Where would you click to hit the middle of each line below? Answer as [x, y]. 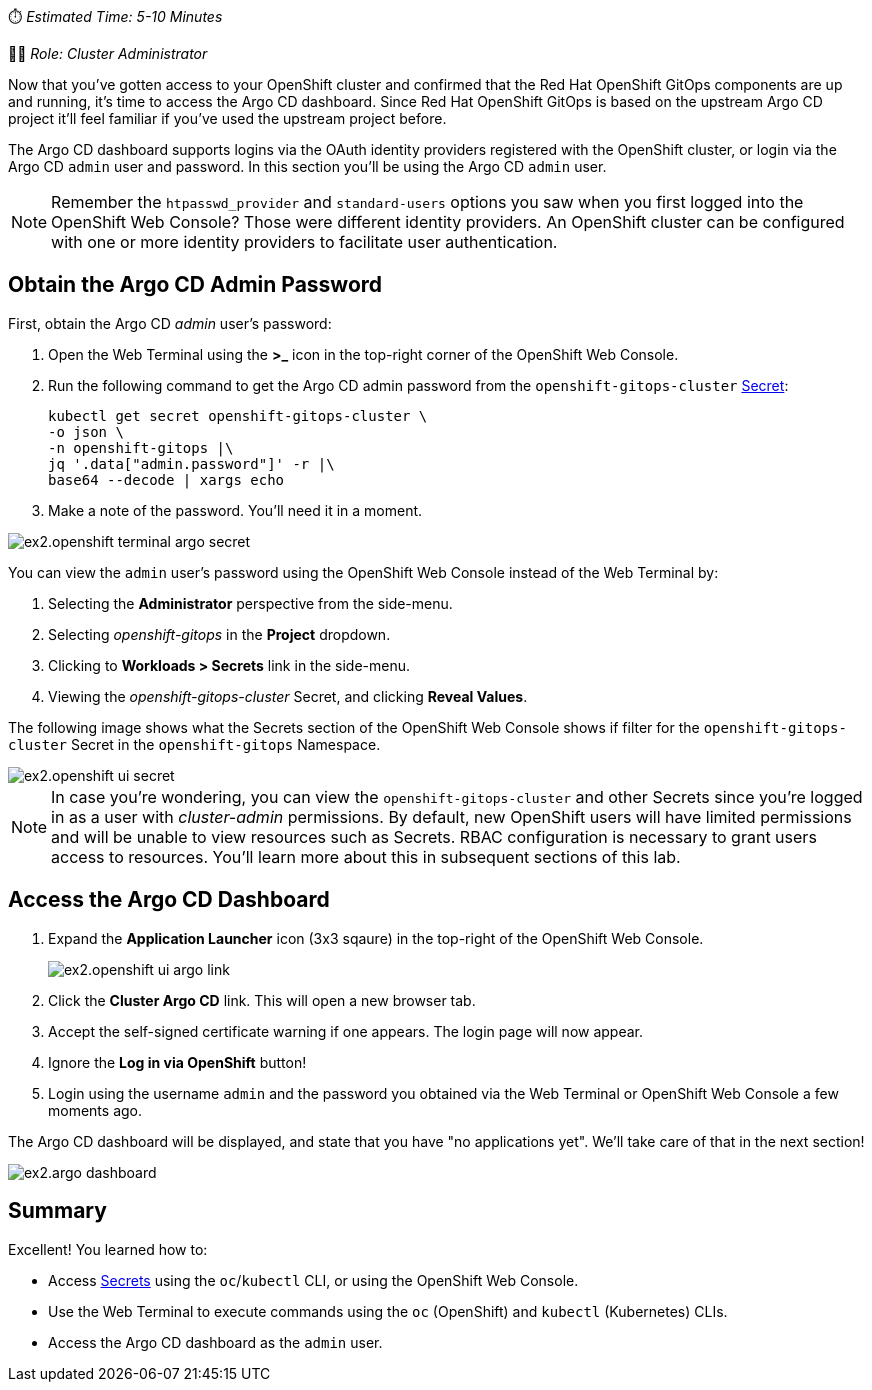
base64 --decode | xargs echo [166, 479]
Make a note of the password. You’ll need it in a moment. [235, 510]
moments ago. [95, 1110]
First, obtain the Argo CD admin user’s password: [170, 323]
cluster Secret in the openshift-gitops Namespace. [194, 744]
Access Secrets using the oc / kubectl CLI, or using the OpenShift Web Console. [313, 1280]
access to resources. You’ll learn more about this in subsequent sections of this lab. [366, 856]
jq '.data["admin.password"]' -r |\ [191, 463]
